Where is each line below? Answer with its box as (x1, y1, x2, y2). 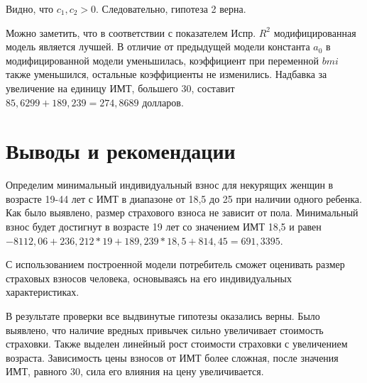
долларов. (142, 94, 184, 109)
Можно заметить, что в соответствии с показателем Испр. (6, 25, 256, 40)
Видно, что (6, 1, 53, 16)
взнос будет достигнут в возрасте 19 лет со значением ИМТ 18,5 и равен (6, 219, 322, 234)
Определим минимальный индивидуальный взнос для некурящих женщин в (6, 177, 334, 192)
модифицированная (273, 25, 356, 40)
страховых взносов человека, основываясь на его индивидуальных (6, 270, 292, 285)
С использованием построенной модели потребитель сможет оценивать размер (6, 257, 345, 272)
